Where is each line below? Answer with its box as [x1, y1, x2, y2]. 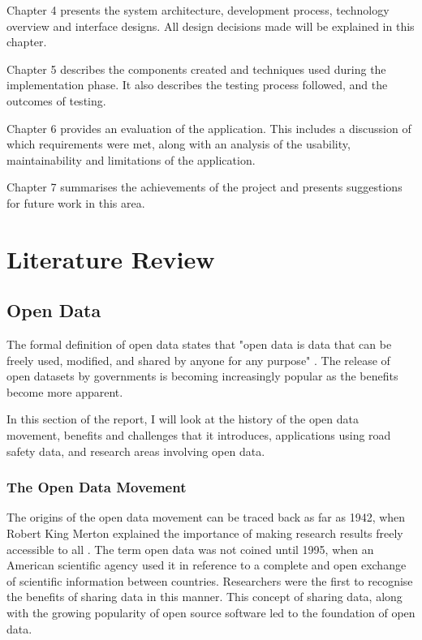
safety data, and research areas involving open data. [6, 442, 265, 459]
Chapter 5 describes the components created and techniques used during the [6, 60, 386, 77]
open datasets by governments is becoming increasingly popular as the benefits [6, 367, 398, 384]
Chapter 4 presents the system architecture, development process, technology [6, 2, 390, 18]
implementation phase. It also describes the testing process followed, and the [6, 76, 388, 93]
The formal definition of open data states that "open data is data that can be [6, 336, 392, 353]
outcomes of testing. [6, 92, 106, 109]
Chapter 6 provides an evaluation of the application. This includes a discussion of [6, 119, 411, 136]
